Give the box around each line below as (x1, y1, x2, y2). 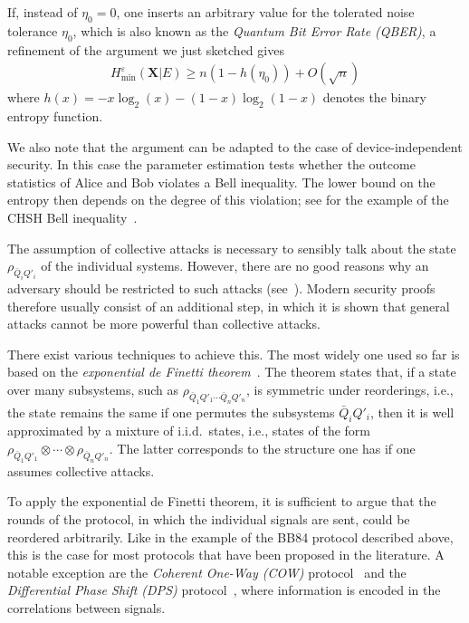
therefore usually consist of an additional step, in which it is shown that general (7, 296, 450, 315)
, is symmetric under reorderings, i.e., (246, 379, 454, 398)
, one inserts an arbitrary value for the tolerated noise (116, 3, 415, 21)
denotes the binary (322, 88, 426, 107)
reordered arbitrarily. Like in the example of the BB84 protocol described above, (7, 527, 454, 546)
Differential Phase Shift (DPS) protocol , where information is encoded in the (7, 580, 441, 599)
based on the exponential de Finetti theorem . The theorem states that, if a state (7, 362, 456, 381)
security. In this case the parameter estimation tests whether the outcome (7, 155, 416, 174)
